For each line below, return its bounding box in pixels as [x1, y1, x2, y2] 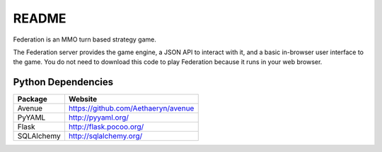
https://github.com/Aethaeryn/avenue [68, 103, 195, 113]
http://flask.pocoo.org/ [68, 122, 144, 132]
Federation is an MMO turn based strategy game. [13, 35, 157, 44]
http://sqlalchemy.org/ [68, 131, 143, 141]
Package [17, 94, 47, 104]
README [13, 11, 66, 26]
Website [68, 94, 98, 104]
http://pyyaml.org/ [68, 113, 129, 122]
